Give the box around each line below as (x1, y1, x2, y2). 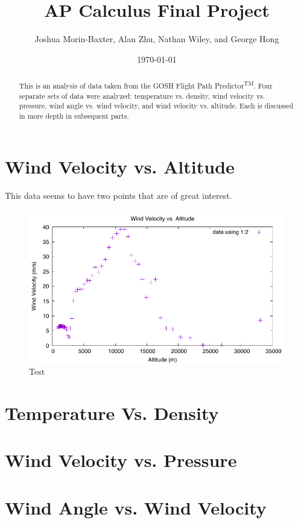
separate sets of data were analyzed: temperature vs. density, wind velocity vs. (19, 90, 265, 101)
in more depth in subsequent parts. (19, 111, 129, 121)
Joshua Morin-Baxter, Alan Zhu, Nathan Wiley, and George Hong (34, 33, 279, 45)
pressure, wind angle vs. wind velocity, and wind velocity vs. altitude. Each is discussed (19, 101, 294, 111)
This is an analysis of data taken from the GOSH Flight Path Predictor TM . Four (19, 79, 273, 91)
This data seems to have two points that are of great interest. (5, 189, 232, 201)
